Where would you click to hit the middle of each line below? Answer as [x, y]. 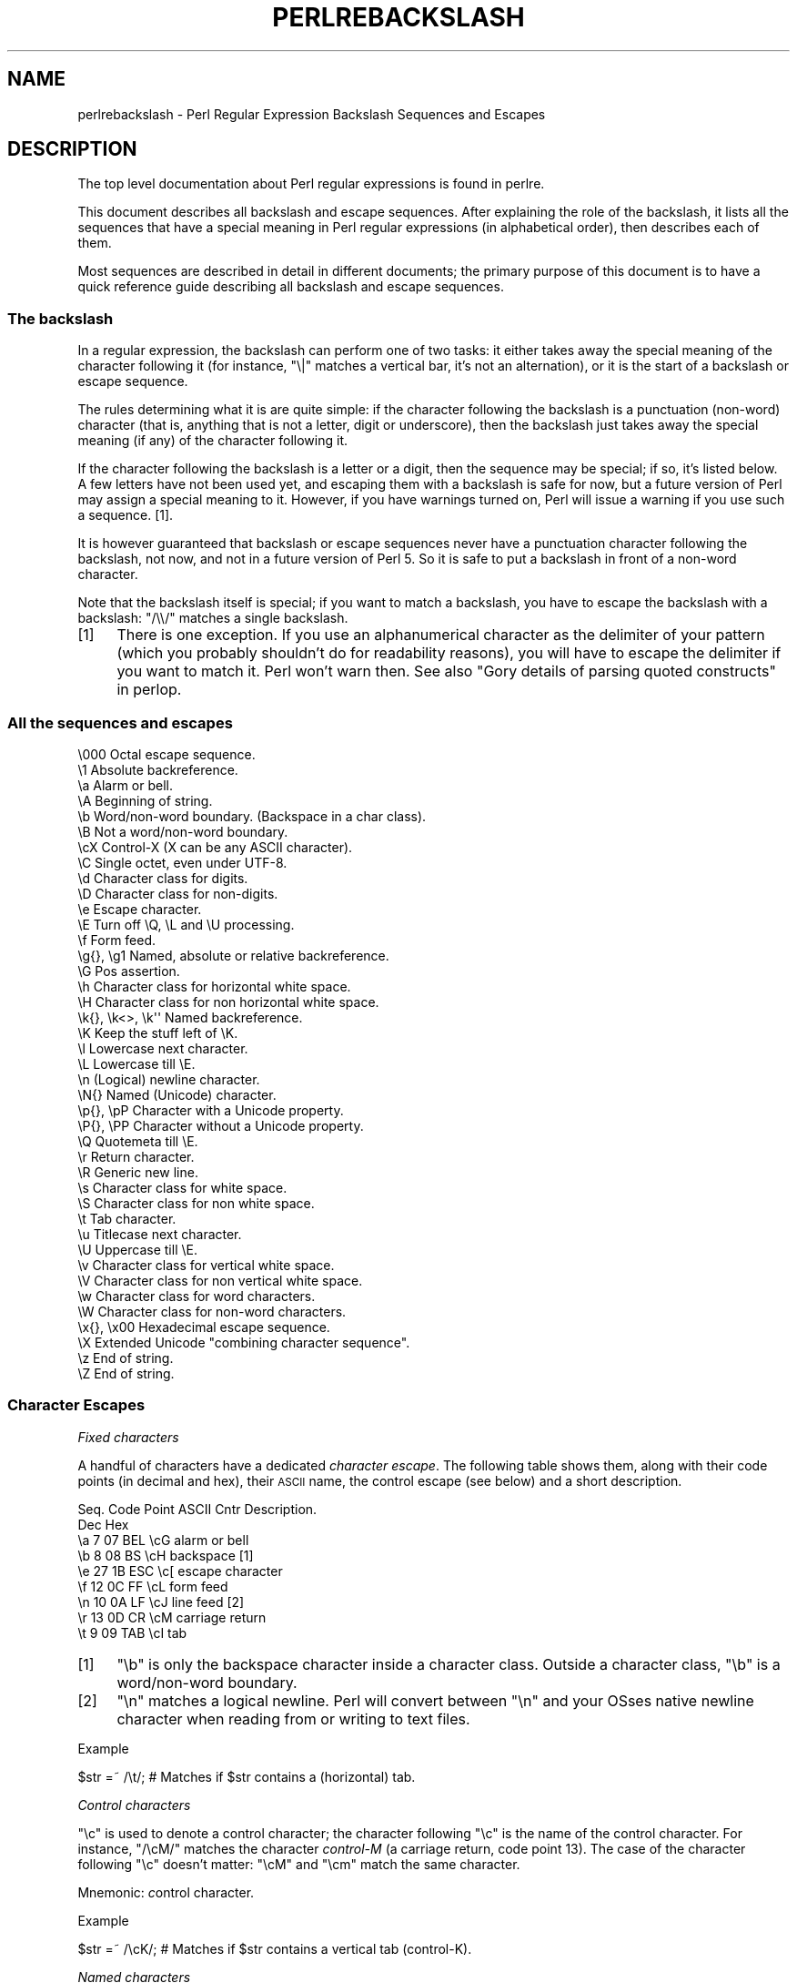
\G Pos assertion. [129, 971]
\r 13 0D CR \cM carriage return [172, 1617]
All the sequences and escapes [120, 722]
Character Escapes [76, 1405]
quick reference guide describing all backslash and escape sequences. [291, 287]
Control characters [134, 1805]
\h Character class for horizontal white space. [214, 986]
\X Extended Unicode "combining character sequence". [244, 1342]
